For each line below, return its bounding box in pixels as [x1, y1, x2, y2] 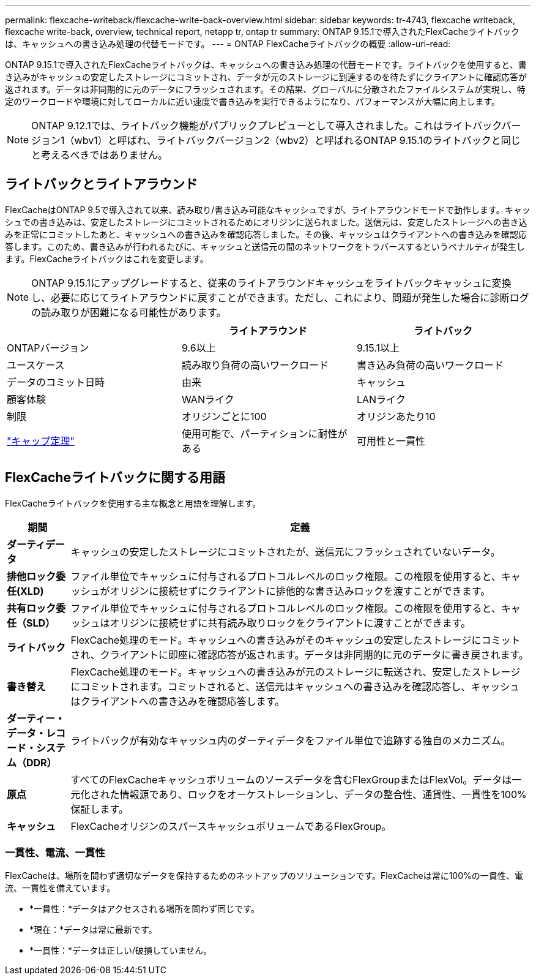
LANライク [356, 393, 406, 405]
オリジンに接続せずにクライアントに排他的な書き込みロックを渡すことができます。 [110, 584, 491, 597]
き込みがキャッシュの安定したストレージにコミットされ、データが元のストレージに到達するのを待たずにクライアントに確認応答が [5, 72, 527, 82]
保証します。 [70, 802, 128, 815]
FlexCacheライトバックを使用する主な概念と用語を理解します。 [5, 497, 261, 508]
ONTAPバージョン [7, 341, 89, 354]
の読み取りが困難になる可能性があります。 [31, 306, 226, 318]
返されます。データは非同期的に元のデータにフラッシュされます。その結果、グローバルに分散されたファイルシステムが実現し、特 [5, 84, 526, 94]
